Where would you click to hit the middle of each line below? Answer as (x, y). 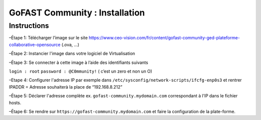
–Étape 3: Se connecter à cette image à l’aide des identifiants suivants (79, 62)
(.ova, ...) (70, 45)
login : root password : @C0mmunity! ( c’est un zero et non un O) (80, 71)
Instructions (29, 26)
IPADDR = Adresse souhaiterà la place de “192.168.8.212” (66, 87)
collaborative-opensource (35, 45)
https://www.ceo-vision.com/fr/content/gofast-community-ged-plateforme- (164, 38)
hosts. (15, 103)
